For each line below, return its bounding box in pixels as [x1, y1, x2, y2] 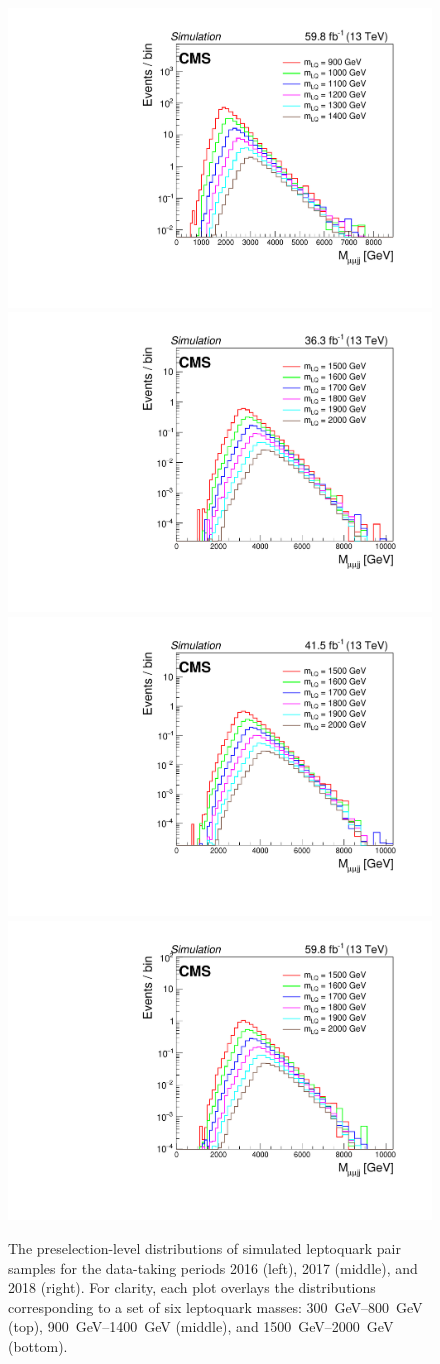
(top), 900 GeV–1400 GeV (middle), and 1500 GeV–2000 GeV [8, 1316, 394, 1337]
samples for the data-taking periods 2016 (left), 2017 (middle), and [8, 1257, 418, 1278]
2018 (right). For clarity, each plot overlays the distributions [8, 1277, 376, 1298]
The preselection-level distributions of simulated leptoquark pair [8, 1238, 401, 1258]
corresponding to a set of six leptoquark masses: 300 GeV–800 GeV [8, 1296, 423, 1317]
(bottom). [8, 1335, 68, 1356]
